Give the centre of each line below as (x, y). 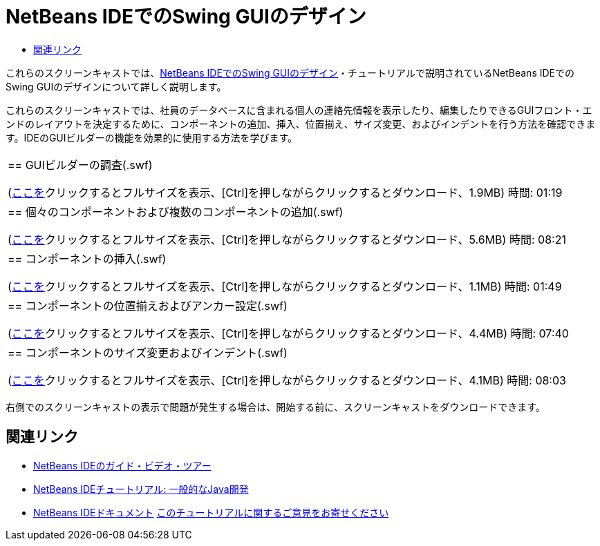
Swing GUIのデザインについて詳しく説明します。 (116, 86)
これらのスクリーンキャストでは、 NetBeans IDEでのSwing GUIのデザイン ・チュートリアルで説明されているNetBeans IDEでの (290, 72)
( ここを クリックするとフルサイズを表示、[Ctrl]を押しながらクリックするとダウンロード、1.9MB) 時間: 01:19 (285, 192)
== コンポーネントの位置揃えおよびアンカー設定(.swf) (148, 305)
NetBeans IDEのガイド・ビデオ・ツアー (122, 465)
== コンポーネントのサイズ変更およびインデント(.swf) (148, 352)
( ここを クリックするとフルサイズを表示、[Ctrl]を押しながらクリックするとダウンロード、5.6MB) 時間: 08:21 (287, 239)
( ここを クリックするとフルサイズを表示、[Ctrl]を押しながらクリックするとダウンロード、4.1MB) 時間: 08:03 (287, 380)
